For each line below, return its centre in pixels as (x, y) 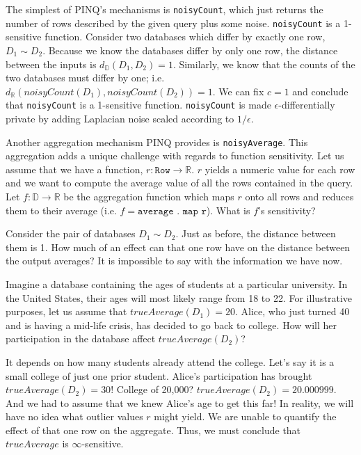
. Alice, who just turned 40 (292, 311)
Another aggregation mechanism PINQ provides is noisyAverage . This (157, 142)
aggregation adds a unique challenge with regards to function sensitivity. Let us (175, 155)
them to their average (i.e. (61, 210)
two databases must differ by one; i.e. (85, 78)
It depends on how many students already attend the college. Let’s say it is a (170, 361)
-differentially (307, 105)
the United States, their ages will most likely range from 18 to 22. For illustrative (179, 297)
